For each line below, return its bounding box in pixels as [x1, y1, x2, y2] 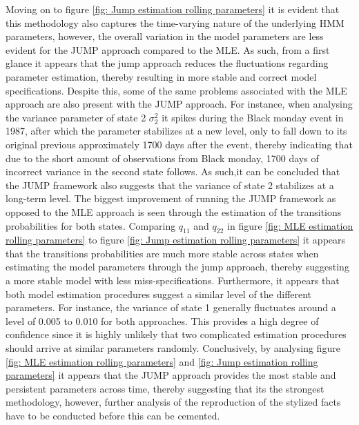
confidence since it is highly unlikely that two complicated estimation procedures [6, 327, 347, 342]
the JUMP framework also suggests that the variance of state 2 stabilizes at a [6, 177, 334, 192]
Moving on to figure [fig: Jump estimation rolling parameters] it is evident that [6, 2, 340, 16]
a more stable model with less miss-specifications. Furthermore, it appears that [6, 273, 340, 288]
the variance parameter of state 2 [6, 110, 146, 124]
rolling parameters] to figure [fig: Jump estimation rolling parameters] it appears [6, 233, 346, 247]
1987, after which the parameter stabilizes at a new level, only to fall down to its [6, 123, 347, 138]
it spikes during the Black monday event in [162, 110, 344, 124]
